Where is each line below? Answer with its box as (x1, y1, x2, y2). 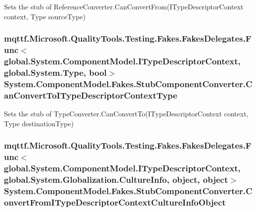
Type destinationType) (4, 118, 74, 128)
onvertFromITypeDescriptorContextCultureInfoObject (4, 196, 226, 208)
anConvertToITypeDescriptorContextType (4, 89, 177, 101)
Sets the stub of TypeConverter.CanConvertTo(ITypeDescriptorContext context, (4, 108, 249, 119)
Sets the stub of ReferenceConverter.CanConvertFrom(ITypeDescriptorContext (4, 1, 244, 11)
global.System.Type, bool (4, 66, 107, 78)
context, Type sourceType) (4, 11, 85, 21)
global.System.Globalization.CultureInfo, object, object (4, 173, 228, 185)
